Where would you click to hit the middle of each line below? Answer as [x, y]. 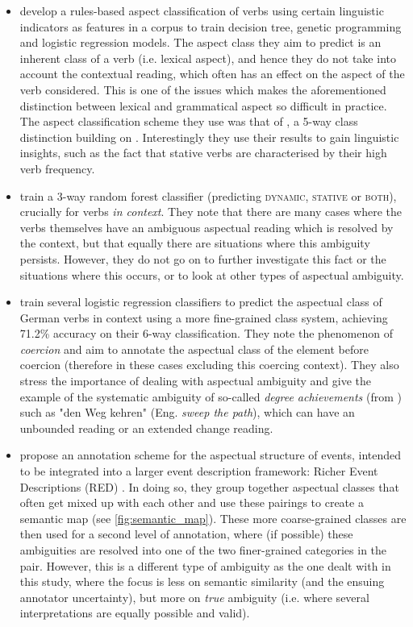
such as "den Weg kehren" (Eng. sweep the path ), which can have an [187, 412]
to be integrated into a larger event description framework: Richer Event [199, 471]
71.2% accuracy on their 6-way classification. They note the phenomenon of [206, 333]
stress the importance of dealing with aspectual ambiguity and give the [195, 381]
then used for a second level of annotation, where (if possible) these [186, 534]
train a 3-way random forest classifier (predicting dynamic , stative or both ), [208, 195]
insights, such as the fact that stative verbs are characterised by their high [203, 153]
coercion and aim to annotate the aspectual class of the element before [194, 349]
